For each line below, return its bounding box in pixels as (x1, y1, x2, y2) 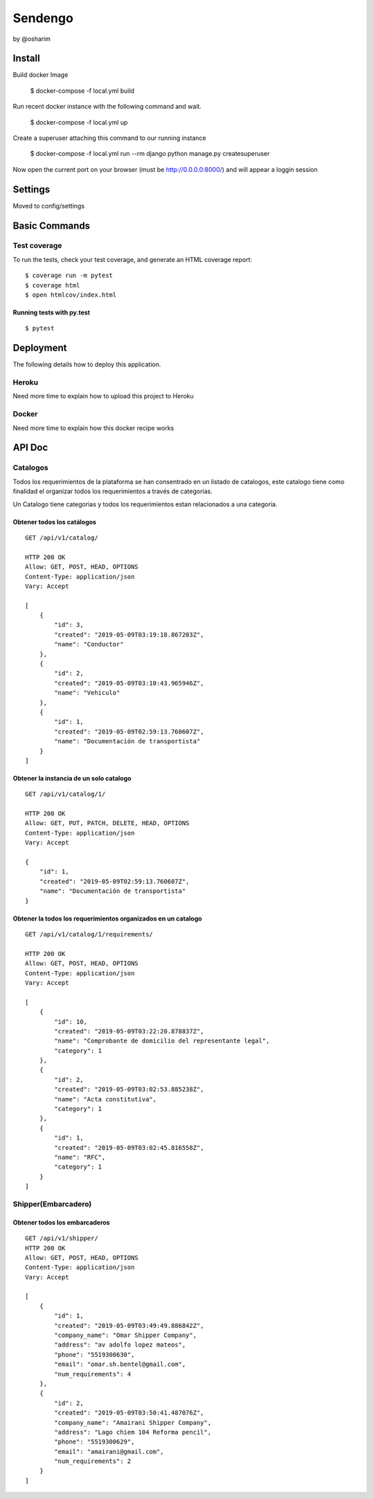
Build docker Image (12, 71, 69, 79)
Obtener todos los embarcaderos (12, 1218, 110, 1226)
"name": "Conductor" (54, 641, 124, 648)
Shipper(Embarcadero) (12, 1199, 92, 1209)
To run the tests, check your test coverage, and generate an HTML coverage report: (12, 255, 253, 263)
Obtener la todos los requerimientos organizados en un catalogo (12, 914, 202, 923)
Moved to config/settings (12, 202, 85, 210)
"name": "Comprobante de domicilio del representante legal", (54, 1037, 270, 1045)
